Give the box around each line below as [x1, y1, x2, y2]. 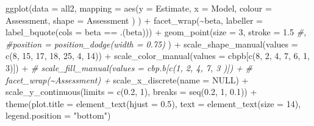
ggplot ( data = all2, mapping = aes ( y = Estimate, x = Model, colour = [5, 2, 272, 14]
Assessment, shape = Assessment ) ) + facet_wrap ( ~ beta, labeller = [5, 13, 263, 26]
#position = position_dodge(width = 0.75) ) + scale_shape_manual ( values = [5, 37, 298, 50]
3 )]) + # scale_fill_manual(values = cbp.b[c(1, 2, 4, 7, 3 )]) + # [5, 61, 253, 74]
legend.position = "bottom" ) [5, 109, 111, 122]
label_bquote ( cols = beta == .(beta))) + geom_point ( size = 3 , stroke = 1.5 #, [5, 26, 307, 38]
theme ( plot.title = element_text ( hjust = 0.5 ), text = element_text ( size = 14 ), [5, 97, 301, 110]
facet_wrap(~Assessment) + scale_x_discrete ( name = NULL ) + [5, 73, 249, 86]
